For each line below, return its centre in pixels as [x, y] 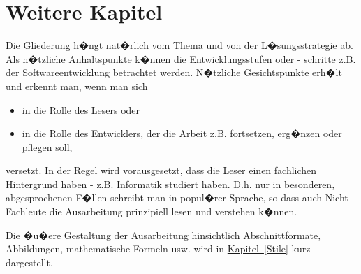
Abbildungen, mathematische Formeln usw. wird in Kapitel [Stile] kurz [158, 248]
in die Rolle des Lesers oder [81, 109]
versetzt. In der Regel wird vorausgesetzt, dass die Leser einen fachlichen [161, 170]
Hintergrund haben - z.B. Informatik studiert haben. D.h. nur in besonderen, [170, 183]
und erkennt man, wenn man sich [77, 86]
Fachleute [26, 211]
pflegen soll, [47, 146]
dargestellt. [29, 262]
